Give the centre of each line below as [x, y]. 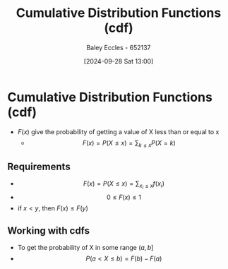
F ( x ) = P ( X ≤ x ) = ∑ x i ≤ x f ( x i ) [124, 185]
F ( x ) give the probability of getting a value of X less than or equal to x [118, 131]
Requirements [39, 166]
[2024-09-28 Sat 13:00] [119, 61]
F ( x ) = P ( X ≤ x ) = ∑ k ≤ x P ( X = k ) [129, 144]
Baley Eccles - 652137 [119, 47]
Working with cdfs [49, 231]
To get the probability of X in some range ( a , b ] [85, 248]
